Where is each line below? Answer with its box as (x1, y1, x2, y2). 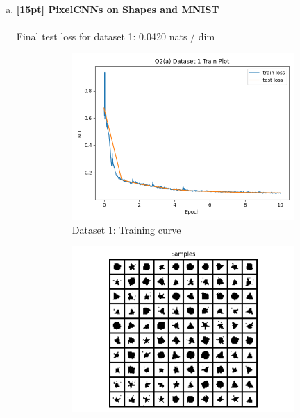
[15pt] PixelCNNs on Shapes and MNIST (16, 2, 219, 16)
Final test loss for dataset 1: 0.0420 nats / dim (16, 29, 215, 44)
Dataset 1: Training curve (72, 222, 181, 236)
